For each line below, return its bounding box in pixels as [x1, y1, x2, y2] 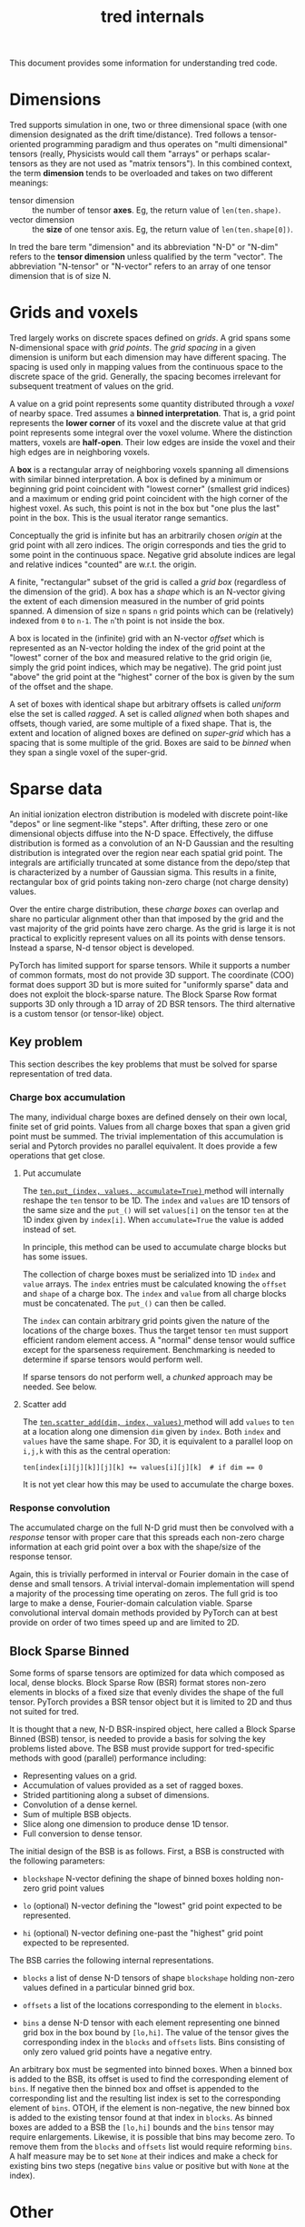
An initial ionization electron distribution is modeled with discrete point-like [9, 809, 289, 820]
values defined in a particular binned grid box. [22, 1983, 195, 1993]
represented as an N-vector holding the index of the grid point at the [9, 642, 266, 653]
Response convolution [9, 1502, 111, 1515]
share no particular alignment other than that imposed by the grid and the [9, 913, 284, 924]
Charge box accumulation [9, 1090, 126, 1103]
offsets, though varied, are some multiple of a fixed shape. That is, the [9, 718, 272, 729]
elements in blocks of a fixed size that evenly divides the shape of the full [9, 1687, 284, 1698]
